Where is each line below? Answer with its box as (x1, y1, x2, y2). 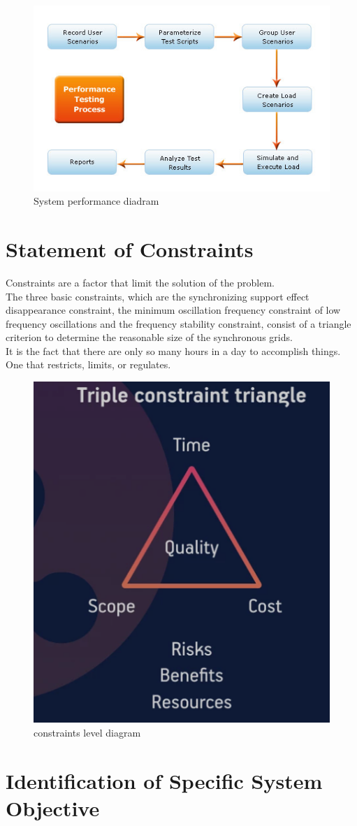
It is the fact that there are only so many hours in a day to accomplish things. (6, 343, 341, 358)
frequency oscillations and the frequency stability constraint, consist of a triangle (6, 316, 351, 331)
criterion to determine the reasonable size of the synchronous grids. (6, 330, 293, 345)
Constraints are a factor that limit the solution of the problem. (6, 275, 275, 289)
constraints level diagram (34, 725, 141, 740)
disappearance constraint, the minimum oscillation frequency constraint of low (6, 303, 341, 317)
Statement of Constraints (6, 234, 254, 263)
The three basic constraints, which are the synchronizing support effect (6, 289, 309, 303)
